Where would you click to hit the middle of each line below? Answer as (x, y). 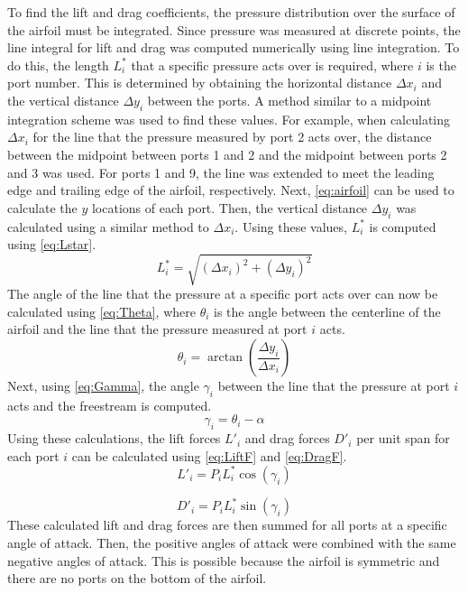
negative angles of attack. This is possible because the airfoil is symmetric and (224, 560)
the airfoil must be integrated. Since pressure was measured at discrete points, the (234, 29)
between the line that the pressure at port (334, 386)
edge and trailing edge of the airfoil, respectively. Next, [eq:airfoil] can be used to (231, 190)
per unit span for (403, 438)
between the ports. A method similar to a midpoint (289, 100)
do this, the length (58, 65)
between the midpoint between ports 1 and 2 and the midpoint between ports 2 (227, 154)
